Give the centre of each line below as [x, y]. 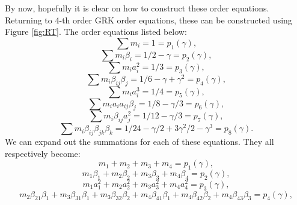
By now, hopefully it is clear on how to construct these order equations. [137, 8]
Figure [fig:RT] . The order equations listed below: [96, 32]
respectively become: [43, 153]
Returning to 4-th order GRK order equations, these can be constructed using [148, 20]
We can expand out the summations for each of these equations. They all [139, 141]
